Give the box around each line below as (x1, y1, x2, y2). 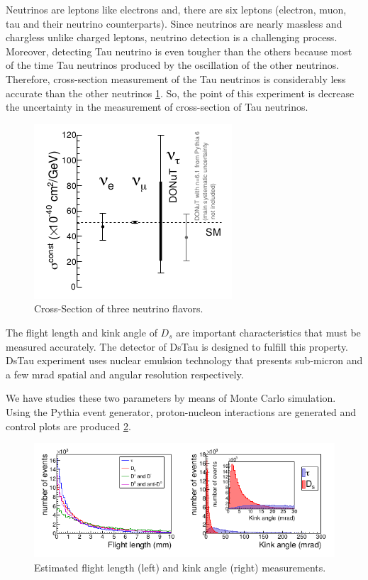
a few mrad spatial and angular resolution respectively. (6, 366, 244, 381)
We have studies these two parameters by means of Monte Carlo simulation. (6, 390, 336, 405)
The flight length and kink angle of (6, 324, 157, 339)
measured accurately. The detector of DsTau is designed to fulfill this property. (6, 339, 349, 354)
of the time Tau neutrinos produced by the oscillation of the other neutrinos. (6, 58, 340, 72)
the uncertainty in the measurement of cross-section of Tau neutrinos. (6, 99, 308, 114)
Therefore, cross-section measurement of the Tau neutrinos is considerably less (6, 71, 346, 86)
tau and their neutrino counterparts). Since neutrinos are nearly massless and (6, 16, 342, 31)
